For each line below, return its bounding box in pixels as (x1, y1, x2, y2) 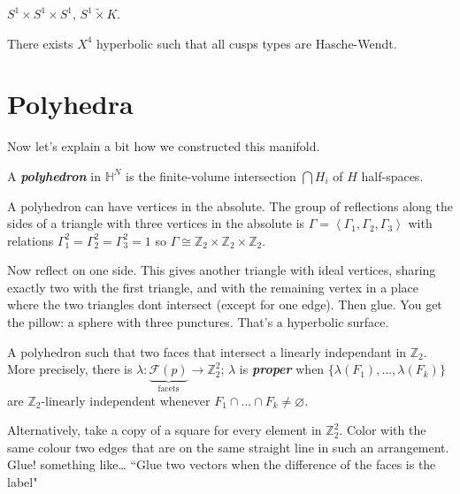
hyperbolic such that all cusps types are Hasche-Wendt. (96, 34, 397, 52)
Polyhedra (7, 86, 134, 122)
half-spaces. (361, 166, 424, 185)
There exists (7, 34, 73, 52)
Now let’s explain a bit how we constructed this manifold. (7, 137, 320, 156)
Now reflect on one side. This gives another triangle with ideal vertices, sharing (7, 261, 436, 279)
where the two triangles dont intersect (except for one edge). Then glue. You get (7, 295, 442, 314)
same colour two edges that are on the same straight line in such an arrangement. (7, 437, 449, 456)
